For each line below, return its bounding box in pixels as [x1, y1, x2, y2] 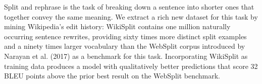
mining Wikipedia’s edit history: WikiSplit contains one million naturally [4, 21, 231, 32]
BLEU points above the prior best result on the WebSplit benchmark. [4, 70, 221, 81]
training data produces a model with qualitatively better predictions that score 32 [4, 60, 258, 71]
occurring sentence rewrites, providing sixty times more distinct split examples [4, 31, 247, 41]
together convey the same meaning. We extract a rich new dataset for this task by [4, 11, 258, 22]
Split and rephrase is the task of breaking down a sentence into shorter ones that [4, 2, 254, 12]
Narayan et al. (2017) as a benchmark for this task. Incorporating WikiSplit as [4, 50, 248, 61]
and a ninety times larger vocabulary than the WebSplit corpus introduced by [4, 41, 245, 51]
